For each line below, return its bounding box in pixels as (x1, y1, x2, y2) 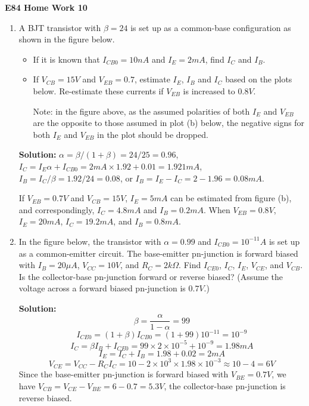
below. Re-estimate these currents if (33, 84, 164, 97)
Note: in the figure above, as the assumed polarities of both (33, 104, 250, 117)
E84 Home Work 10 (5, 1, 88, 13)
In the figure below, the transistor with (18, 235, 161, 247)
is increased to (183, 84, 235, 97)
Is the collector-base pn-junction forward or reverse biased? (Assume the (18, 270, 283, 282)
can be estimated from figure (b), (170, 192, 292, 204)
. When (204, 203, 230, 216)
